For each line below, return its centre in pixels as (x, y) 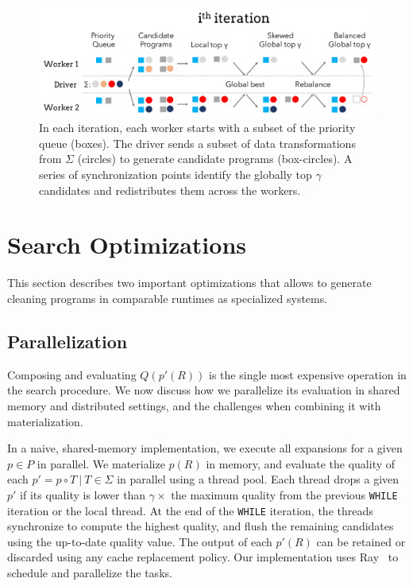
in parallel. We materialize (101, 463)
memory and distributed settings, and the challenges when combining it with (194, 405)
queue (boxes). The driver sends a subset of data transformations (197, 143)
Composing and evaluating (72, 374)
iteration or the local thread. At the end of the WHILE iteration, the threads (190, 510)
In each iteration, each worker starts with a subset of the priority (197, 128)
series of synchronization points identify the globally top (176, 175)
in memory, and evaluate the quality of (301, 463)
